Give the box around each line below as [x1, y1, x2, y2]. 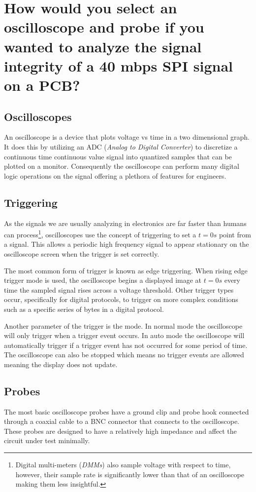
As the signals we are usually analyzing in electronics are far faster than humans [4, 218, 247, 228]
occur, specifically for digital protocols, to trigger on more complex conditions [4, 294, 238, 304]
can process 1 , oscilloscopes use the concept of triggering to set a [4, 228, 196, 239]
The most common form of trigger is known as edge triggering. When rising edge [4, 265, 248, 275]
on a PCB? [4, 75, 80, 95]
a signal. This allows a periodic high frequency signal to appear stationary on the [4, 239, 249, 249]
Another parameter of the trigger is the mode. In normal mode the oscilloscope [4, 320, 243, 331]
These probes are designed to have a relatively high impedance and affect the [4, 425, 237, 436]
